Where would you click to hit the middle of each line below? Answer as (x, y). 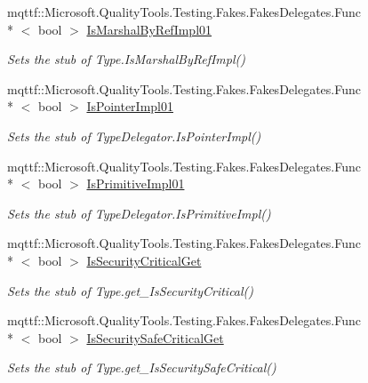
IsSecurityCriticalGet (144, 260)
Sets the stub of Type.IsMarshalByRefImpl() (126, 59)
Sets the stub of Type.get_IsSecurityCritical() (131, 290)
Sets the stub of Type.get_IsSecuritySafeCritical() (142, 367)
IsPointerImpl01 (130, 106)
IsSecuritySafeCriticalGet (155, 337)
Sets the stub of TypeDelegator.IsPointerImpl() (134, 136)
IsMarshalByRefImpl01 (149, 29)
